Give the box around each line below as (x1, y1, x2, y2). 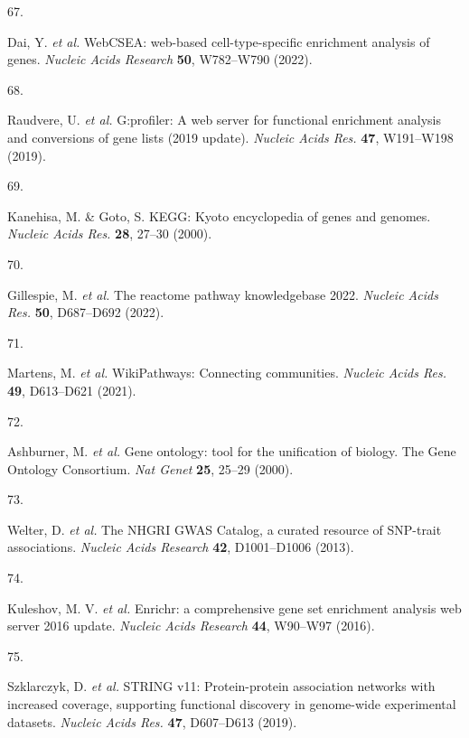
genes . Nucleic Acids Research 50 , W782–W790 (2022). (7, 50, 313, 69)
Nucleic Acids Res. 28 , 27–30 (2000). (7, 224, 212, 243)
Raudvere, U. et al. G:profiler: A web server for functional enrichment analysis (7, 110, 441, 129)
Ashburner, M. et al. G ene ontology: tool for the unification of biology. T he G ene (7, 442, 456, 461)
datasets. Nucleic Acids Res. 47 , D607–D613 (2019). (7, 712, 297, 731)
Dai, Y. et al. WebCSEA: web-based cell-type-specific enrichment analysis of (7, 32, 430, 51)
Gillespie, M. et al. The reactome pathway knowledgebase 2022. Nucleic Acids (7, 285, 438, 304)
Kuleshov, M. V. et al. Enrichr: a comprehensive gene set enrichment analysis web (7, 598, 462, 617)
